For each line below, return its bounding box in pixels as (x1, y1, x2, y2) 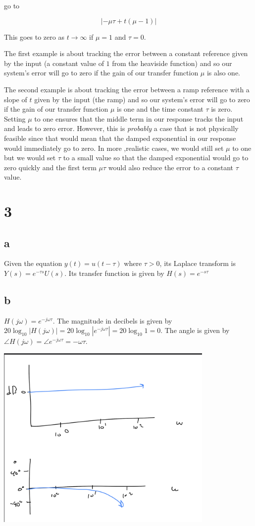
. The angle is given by (160, 325, 230, 335)
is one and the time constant (117, 104, 204, 114)
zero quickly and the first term (4, 162, 97, 172)
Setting (4, 113, 26, 124)
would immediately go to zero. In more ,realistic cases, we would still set (4, 142, 224, 153)
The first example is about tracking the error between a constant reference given (4, 48, 248, 59)
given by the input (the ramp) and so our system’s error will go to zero (34, 94, 250, 104)
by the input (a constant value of (4, 58, 104, 68)
